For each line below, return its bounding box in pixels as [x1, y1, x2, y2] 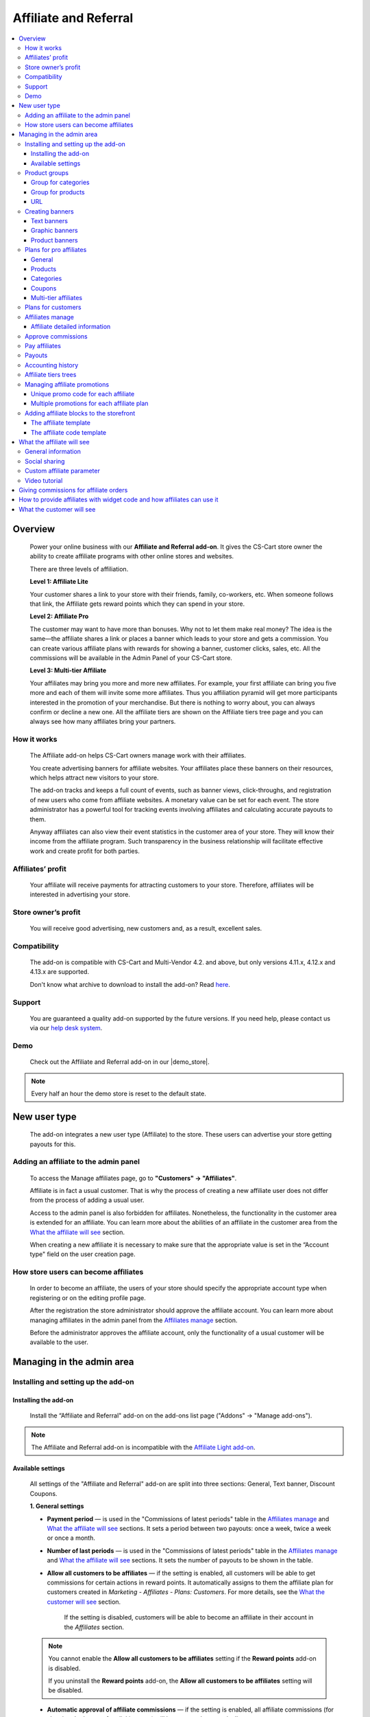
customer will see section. [47, 1597, 121, 1606]
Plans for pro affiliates [25, 246, 87, 254]
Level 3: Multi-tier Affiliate [29, 666, 106, 674]
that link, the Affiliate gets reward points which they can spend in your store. [29, 600, 245, 608]
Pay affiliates [25, 342, 62, 350]
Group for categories [31, 179, 90, 187]
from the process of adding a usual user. [29, 1196, 145, 1205]
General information [25, 447, 82, 456]
